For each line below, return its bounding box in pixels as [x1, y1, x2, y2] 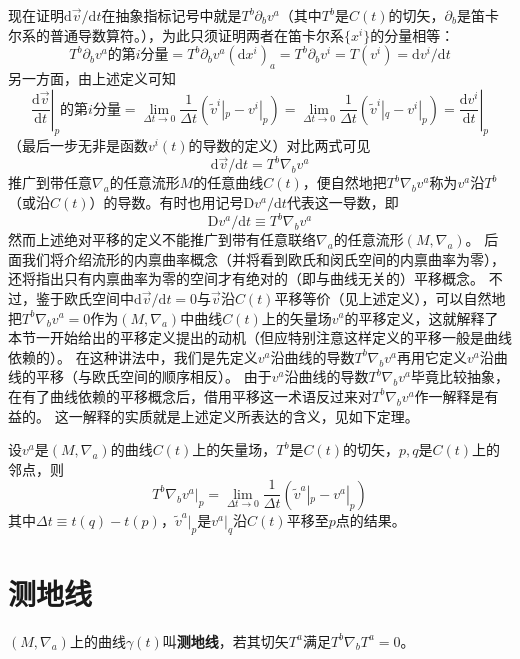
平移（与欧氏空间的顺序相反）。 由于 [35, 366, 272, 387]
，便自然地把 [302, 172, 387, 193]
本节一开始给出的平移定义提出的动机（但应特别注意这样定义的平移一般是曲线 [8, 327, 512, 348]
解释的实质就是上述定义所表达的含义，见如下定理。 [82, 405, 419, 426]
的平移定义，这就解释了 [344, 307, 499, 328]
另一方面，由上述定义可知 [8, 67, 176, 88]
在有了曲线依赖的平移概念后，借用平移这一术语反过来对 [8, 385, 372, 406]
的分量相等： [370, 24, 455, 45]
